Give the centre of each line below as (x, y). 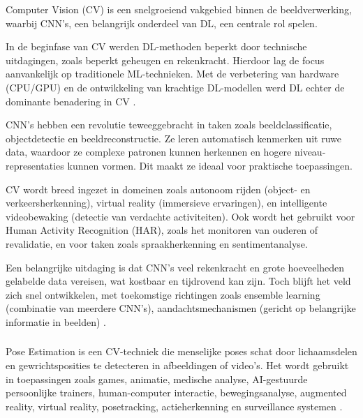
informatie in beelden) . (56, 321)
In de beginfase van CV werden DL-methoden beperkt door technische (156, 46)
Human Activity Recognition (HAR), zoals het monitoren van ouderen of (162, 230)
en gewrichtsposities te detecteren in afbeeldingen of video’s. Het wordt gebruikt (177, 365)
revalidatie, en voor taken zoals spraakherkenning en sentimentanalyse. (157, 243)
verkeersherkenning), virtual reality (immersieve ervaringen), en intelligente (166, 203)
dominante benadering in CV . (71, 101)
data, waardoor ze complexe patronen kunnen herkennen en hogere (149, 152)
